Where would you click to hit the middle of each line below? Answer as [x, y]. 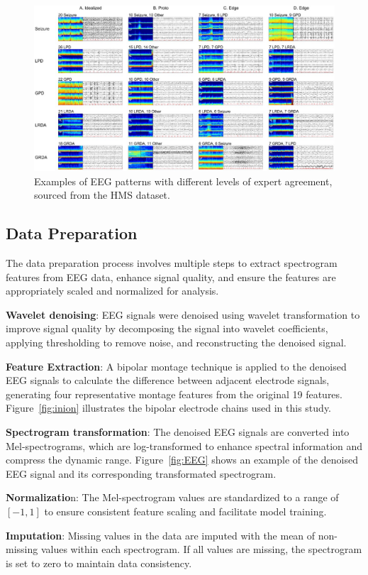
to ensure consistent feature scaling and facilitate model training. [185, 511]
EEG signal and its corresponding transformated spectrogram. [141, 473]
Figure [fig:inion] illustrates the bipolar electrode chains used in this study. [168, 408]
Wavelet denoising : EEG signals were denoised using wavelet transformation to [183, 314]
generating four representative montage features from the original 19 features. [174, 394]
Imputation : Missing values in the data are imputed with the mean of [161, 535]
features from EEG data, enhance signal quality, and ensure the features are [171, 276]
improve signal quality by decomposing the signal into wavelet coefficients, [167, 328]
